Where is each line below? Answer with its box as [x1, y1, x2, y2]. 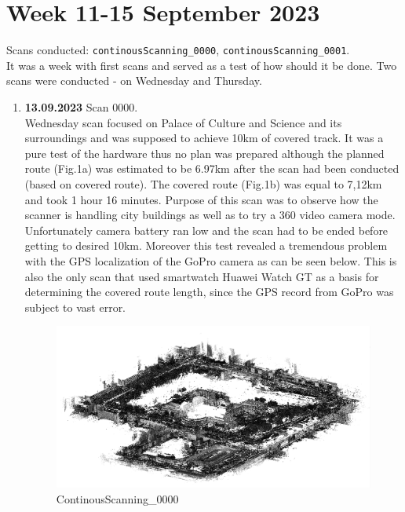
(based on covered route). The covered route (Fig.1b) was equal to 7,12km [24, 175, 382, 192]
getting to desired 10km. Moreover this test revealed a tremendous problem [24, 237, 388, 254]
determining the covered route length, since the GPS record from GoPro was [24, 283, 394, 300]
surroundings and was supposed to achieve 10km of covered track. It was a [24, 130, 384, 146]
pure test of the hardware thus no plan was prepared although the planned [24, 144, 385, 161]
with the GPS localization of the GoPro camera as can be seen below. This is [24, 252, 397, 269]
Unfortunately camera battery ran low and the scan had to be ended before [24, 221, 389, 238]
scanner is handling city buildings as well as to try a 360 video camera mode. [24, 207, 396, 223]
